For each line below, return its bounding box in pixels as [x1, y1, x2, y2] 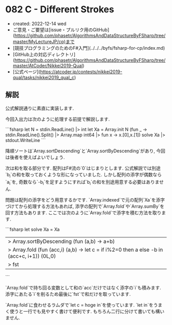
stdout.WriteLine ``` [5, 137, 46, 143]
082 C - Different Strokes [5, 4, 114, 15]
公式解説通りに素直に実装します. [5, 105, 74, 111]
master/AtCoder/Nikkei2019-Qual [12, 63, 83, 69]
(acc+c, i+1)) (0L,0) [8, 253, 56, 260]
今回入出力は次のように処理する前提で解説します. [5, 116, 110, 122]
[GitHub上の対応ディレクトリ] [12, 51, 76, 57]
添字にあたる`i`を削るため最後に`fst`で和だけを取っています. [5, 291, 131, 297]
